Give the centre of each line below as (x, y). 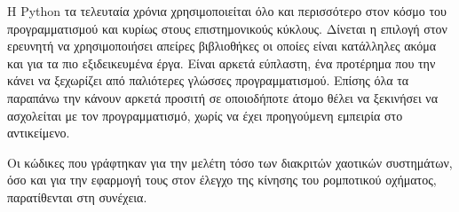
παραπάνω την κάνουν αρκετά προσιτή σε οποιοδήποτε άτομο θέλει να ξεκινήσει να (222, 97)
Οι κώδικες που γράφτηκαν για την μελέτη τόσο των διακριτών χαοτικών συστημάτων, (230, 162)
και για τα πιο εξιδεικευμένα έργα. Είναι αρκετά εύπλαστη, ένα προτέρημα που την (222, 63)
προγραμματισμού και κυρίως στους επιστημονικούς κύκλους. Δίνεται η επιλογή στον (227, 28)
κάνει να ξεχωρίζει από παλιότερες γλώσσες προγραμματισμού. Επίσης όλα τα (208, 80)
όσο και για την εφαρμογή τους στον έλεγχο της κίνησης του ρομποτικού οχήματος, (222, 180)
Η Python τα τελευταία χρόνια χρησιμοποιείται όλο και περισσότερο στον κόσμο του (227, 11)
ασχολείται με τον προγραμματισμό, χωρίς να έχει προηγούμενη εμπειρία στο (205, 115)
